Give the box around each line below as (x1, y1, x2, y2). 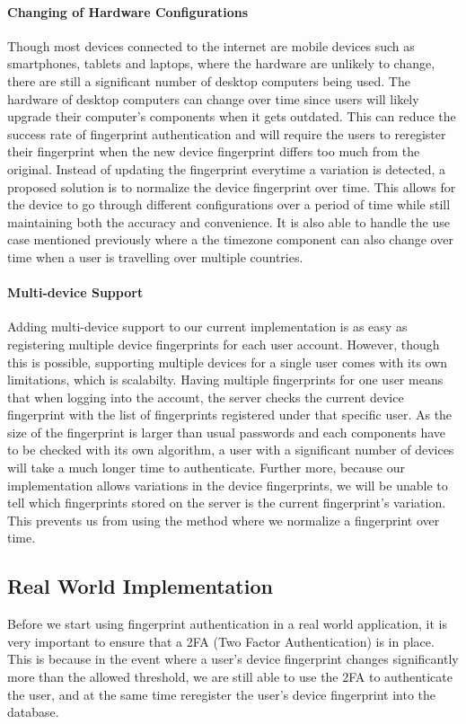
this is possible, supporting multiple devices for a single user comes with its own (7, 352, 448, 371)
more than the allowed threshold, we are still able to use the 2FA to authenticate (7, 667, 453, 686)
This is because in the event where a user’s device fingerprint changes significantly (7, 649, 459, 668)
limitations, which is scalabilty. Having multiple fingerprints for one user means (7, 370, 444, 389)
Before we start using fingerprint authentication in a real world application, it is (7, 614, 447, 633)
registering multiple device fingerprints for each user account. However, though (7, 334, 440, 353)
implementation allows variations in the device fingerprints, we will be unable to (7, 475, 448, 494)
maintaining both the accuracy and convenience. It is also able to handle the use (7, 212, 450, 231)
